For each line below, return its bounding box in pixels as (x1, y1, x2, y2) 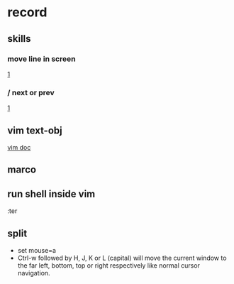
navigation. (17, 269, 51, 277)
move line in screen (7, 54, 76, 64)
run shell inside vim (7, 187, 96, 200)
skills (7, 33, 31, 45)
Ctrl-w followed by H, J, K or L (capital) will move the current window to (17, 253, 227, 262)
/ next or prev (7, 87, 55, 97)
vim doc (7, 143, 31, 151)
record (7, 4, 48, 21)
